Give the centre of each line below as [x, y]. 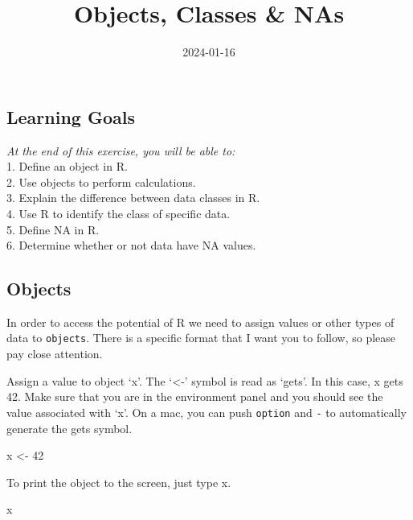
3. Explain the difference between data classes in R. [133, 198]
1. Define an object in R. [67, 166]
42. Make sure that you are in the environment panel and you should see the [195, 396]
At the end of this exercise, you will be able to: [121, 150]
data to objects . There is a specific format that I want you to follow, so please [201, 338]
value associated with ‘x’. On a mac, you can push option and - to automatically [206, 412]
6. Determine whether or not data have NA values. [131, 245]
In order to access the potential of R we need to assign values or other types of [200, 322]
